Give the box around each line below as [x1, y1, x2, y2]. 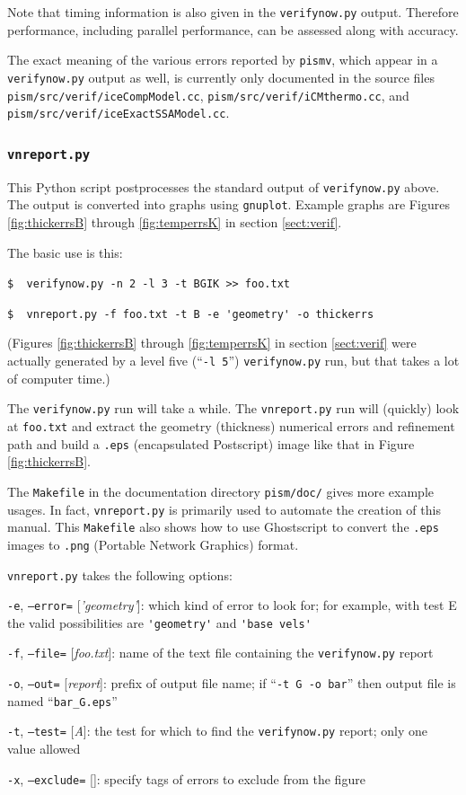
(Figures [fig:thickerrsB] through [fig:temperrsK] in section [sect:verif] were [7, 333, 417, 352]
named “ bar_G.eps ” [7, 691, 118, 710]
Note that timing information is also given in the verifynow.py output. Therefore [7, 3, 459, 21]
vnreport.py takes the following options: [7, 565, 233, 584]
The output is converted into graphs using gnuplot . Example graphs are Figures [7, 195, 450, 214]
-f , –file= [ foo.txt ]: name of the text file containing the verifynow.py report [7, 643, 434, 662]
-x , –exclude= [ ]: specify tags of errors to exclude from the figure [7, 769, 365, 788]
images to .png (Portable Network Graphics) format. [7, 534, 299, 553]
